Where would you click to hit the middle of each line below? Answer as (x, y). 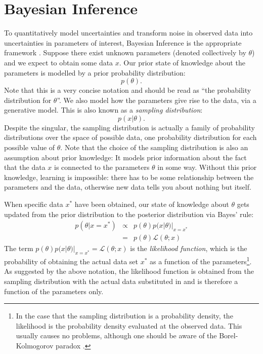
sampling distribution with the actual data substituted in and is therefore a (121, 281)
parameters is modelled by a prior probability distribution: (95, 72)
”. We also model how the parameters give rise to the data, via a (157, 100)
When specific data (34, 204)
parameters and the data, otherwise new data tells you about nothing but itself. (128, 187)
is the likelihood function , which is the (189, 248)
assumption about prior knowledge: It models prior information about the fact (125, 157)
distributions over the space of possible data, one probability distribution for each (130, 137)
